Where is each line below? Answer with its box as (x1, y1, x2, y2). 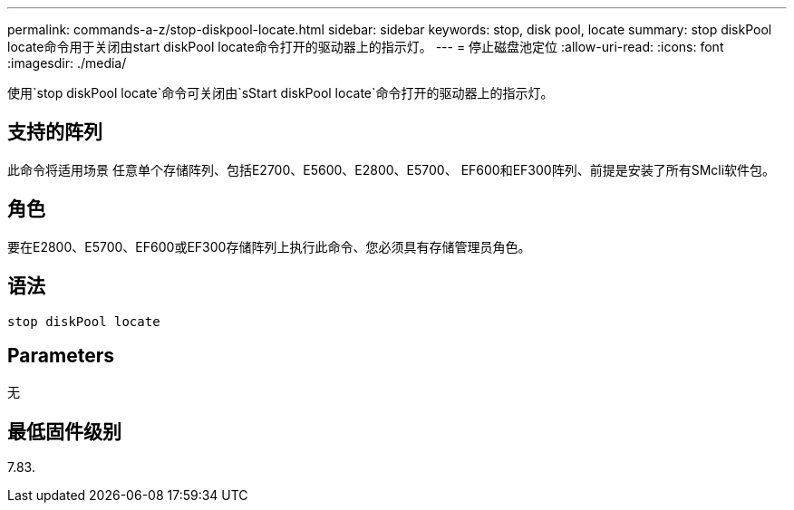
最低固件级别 (7, 419, 121, 443)
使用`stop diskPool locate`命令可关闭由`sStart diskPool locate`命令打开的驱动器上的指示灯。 (7, 85, 554, 101)
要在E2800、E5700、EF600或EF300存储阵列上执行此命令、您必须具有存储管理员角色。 (7, 238, 531, 255)
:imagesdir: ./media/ (7, 55, 127, 71)
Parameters (7, 343, 114, 367)
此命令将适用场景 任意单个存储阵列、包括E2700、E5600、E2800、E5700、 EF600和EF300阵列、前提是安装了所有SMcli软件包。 (7, 161, 776, 178)
